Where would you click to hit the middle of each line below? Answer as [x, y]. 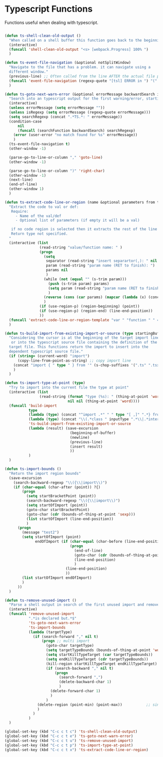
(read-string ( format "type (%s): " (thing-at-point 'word [100, 396]
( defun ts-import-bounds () [33, 469]
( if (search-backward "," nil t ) [80, 668]
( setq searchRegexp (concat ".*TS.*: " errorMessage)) [66, 117]
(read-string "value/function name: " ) [81, 247]
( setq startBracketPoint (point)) [61, 496]
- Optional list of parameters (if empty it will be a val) [77, 221]
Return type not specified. [39, 234]
